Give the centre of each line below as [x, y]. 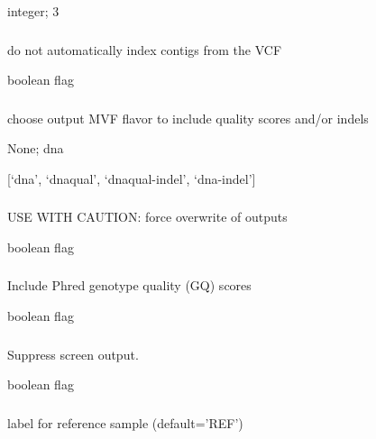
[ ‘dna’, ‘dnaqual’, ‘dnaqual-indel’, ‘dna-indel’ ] [132, 178]
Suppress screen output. [73, 354]
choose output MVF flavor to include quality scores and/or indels [188, 118]
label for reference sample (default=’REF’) [125, 422]
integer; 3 [33, 11]
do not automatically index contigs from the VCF [145, 49]
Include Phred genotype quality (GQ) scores [129, 285]
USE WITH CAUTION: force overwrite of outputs [147, 217]
